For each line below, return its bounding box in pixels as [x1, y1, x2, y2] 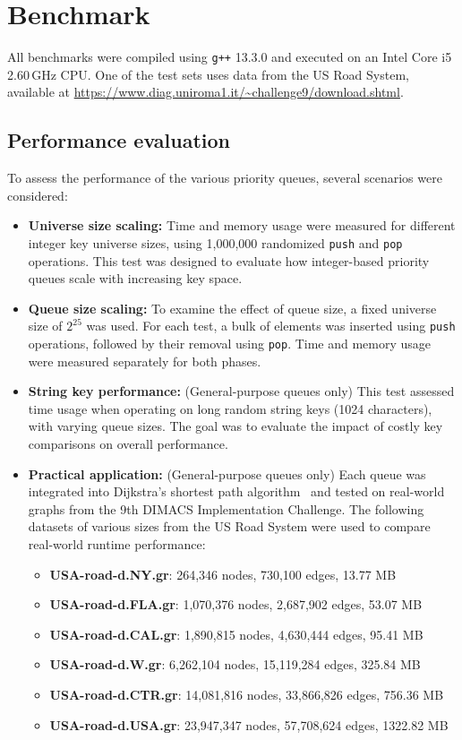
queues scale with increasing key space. [28, 269, 243, 288]
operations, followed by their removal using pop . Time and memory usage [28, 334, 432, 353]
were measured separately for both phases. [28, 351, 261, 370]
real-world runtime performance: [28, 535, 206, 554]
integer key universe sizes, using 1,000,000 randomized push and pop [28, 233, 403, 252]
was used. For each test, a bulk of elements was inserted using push [86, 316, 456, 335]
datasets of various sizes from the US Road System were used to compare [28, 517, 431, 536]
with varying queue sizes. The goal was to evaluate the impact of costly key [28, 417, 443, 435]
